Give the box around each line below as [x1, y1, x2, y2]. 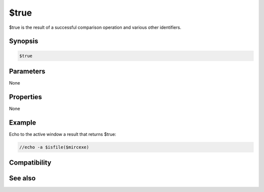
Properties [9, 93, 42, 101]
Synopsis [9, 37, 39, 45]
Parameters [9, 67, 45, 75]
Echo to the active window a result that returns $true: [9, 131, 116, 137]
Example [9, 118, 36, 127]
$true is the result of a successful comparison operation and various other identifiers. [9, 24, 181, 30]
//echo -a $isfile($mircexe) [19, 144, 89, 150]
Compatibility [9, 159, 51, 167]
